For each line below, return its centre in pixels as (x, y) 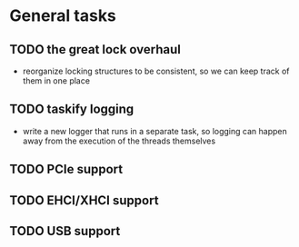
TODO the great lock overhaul (95, 49)
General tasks (63, 16)
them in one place (56, 81)
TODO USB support (65, 231)
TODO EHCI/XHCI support (84, 200)
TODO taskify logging (72, 109)
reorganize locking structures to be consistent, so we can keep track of (156, 71)
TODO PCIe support (66, 169)
